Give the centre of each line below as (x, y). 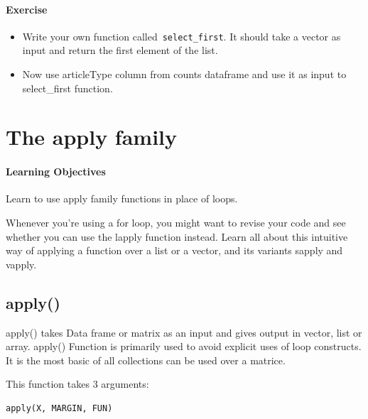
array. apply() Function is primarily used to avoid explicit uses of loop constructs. (184, 346)
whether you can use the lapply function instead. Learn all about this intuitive (177, 236)
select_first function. (67, 88)
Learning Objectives (56, 172)
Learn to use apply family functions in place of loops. (122, 198)
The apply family (92, 137)
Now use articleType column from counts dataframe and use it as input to (184, 74)
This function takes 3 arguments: (77, 384)
